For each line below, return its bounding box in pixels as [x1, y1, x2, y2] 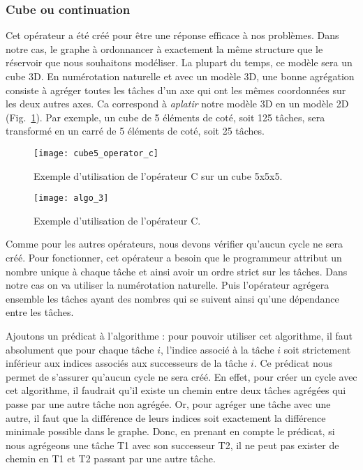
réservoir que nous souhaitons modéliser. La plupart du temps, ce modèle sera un [6, 55, 353, 70]
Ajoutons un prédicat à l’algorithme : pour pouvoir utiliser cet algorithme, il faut [6, 328, 353, 343]
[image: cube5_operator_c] [34, 148, 158, 158]
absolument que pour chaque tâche [6, 342, 154, 356]
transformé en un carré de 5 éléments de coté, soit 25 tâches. [6, 123, 265, 138]
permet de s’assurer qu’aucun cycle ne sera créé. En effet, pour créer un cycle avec [6, 369, 357, 384]
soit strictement [283, 342, 351, 356]
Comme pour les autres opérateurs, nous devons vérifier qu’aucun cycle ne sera [6, 236, 343, 251]
